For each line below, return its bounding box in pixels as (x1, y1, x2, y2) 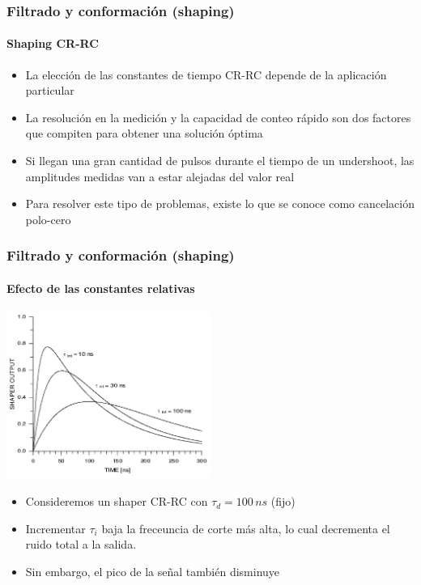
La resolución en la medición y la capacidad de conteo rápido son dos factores (25, 108, 411, 125)
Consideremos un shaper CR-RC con (25, 493, 208, 510)
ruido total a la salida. (25, 536, 137, 553)
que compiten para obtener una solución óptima (25, 125, 263, 142)
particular (25, 82, 74, 99)
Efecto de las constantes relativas (6, 279, 195, 296)
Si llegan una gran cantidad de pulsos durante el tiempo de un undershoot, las (25, 152, 415, 169)
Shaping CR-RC (6, 35, 99, 52)
